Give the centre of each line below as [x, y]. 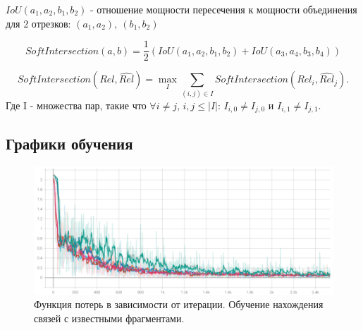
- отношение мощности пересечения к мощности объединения [223, 9]
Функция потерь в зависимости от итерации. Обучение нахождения [179, 304]
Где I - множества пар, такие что [76, 105]
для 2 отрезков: [38, 23]
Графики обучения [69, 143]
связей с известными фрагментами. [109, 318]
